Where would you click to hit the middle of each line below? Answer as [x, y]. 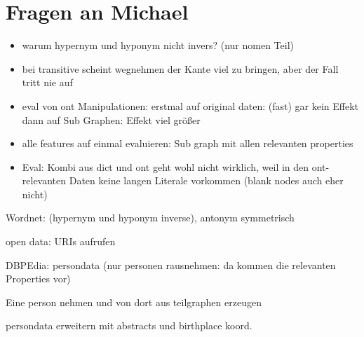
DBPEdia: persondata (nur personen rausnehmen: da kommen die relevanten [171, 264]
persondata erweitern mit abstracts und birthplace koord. [129, 325]
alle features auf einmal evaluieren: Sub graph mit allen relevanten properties [188, 143]
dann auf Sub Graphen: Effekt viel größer [111, 119]
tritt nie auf [47, 82]
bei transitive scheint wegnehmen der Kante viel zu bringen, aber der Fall [180, 68]
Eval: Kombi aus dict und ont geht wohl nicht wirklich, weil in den [166, 166]
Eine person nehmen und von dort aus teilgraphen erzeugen [134, 302]
